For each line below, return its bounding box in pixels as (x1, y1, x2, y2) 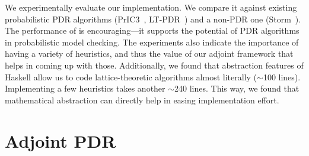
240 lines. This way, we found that (174, 82, 300, 95)
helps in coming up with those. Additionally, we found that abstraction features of (5, 58, 304, 71)
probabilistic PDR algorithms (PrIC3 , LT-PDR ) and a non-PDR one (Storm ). (5, 12, 301, 25)
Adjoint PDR (5, 128, 116, 152)
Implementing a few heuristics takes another (5, 82, 165, 95)
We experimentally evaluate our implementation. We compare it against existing (5, 1, 297, 13)
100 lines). (263, 70, 301, 83)
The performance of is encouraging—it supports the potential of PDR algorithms (5, 24, 300, 37)
